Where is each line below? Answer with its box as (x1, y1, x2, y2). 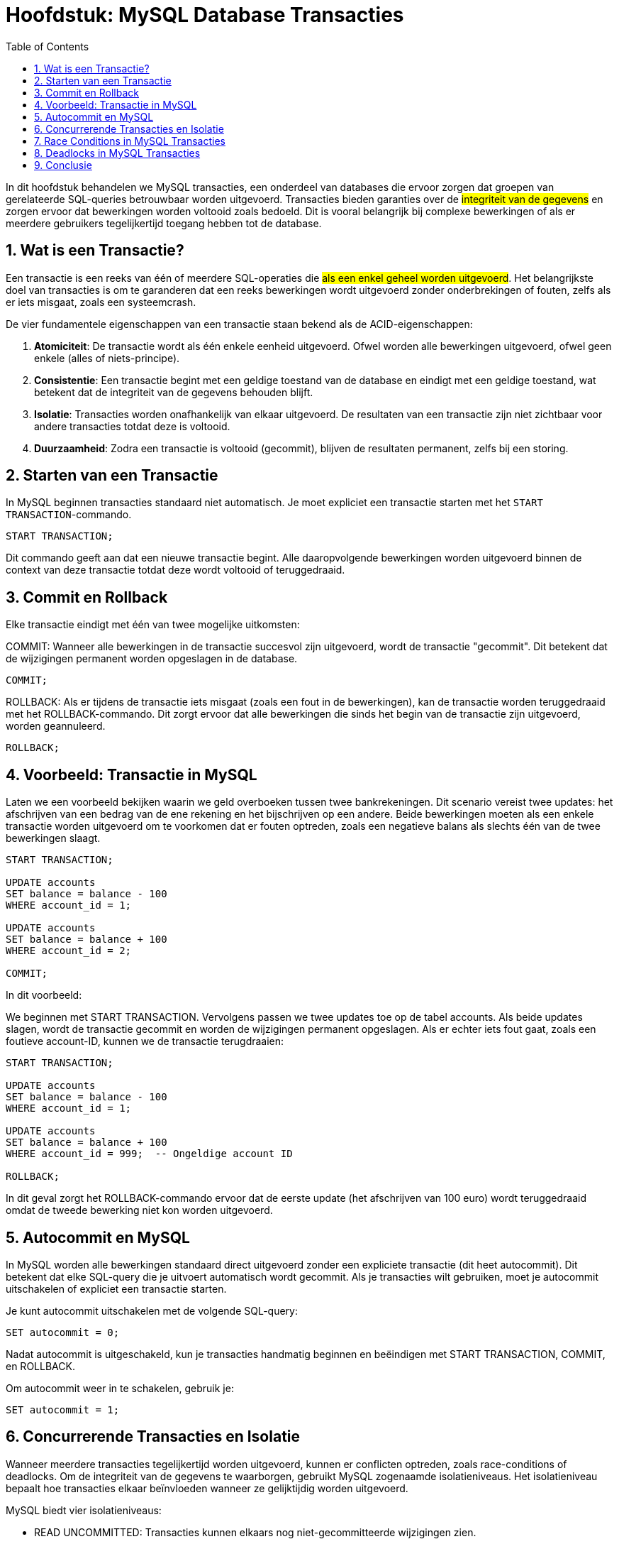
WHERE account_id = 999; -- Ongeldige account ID (6, 1148, 293, 1160)
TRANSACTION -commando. (6, 508, 132, 521)
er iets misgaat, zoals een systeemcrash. (6, 295, 196, 308)
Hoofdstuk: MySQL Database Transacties (6, 3, 404, 27)
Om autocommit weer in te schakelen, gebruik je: (6, 1381, 234, 1394)
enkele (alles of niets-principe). (34, 351, 180, 364)
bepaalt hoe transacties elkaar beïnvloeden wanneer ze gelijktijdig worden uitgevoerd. (6, 1482, 408, 1494)
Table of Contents (6, 40, 89, 53)
